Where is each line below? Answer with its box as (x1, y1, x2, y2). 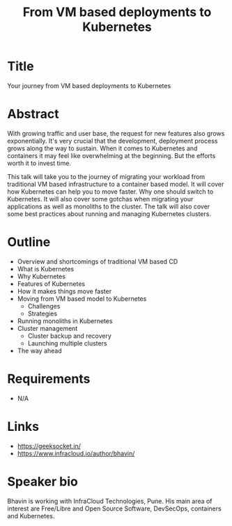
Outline (7, 234, 51, 250)
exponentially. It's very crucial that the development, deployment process (7, 136, 218, 145)
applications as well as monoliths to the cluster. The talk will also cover (7, 202, 210, 211)
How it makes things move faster (17, 287, 112, 295)
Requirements (7, 371, 91, 387)
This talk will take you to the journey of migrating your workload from (7, 172, 206, 180)
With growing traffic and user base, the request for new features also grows (7, 129, 225, 137)
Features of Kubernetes (17, 279, 86, 287)
